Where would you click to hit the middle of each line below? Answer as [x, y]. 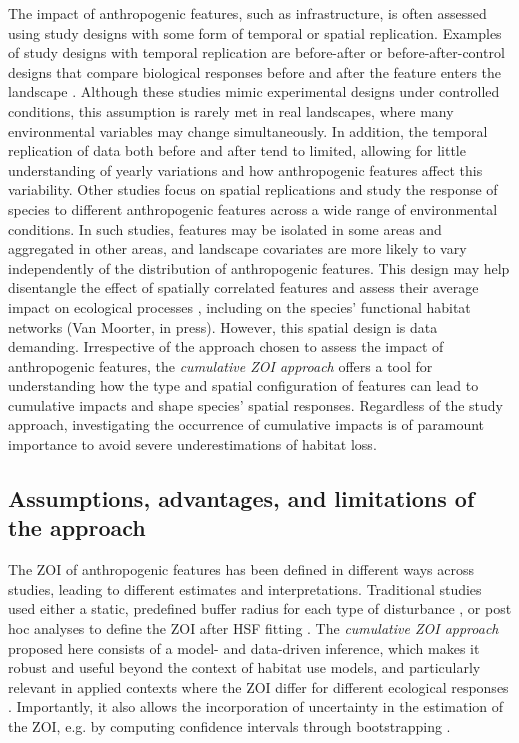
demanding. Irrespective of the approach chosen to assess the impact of [226, 346]
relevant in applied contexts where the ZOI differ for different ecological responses [258, 686]
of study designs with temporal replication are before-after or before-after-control [256, 52]
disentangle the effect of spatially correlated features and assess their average [243, 287]
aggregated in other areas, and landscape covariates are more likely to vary [237, 248]
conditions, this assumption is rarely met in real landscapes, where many [231, 110]
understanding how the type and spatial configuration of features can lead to [243, 385]
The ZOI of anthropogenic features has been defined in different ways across [241, 569]
